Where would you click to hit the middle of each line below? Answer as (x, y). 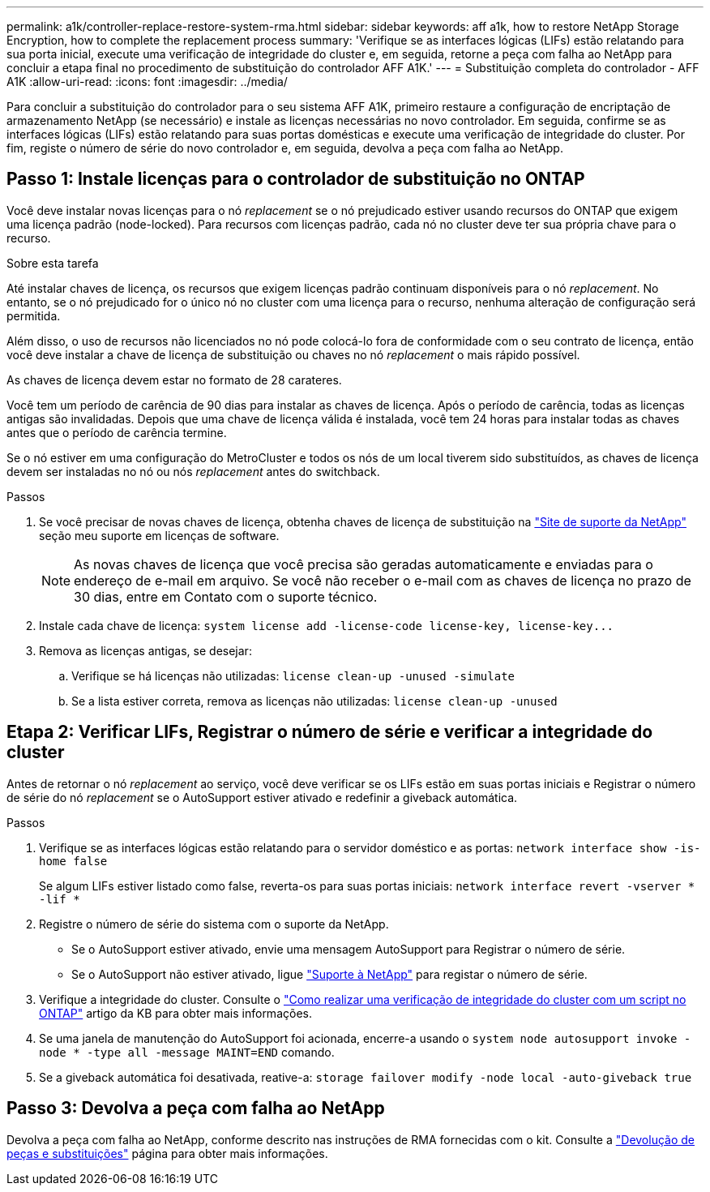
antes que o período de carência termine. (117, 432)
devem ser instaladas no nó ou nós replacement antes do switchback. (193, 471)
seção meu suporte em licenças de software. (159, 535)
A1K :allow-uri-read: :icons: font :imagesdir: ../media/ (147, 81)
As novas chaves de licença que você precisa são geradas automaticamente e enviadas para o (364, 564)
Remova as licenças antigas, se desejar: (145, 650)
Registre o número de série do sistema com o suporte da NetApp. (214, 924)
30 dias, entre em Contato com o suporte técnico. (226, 596)
